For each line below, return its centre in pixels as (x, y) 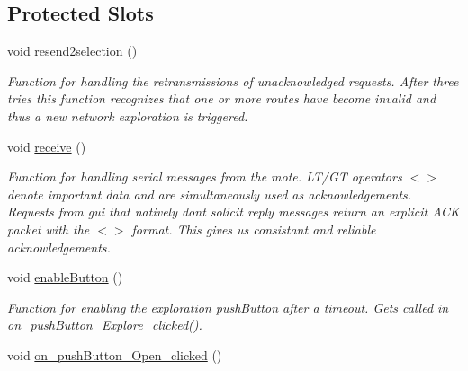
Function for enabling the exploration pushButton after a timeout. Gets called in (228, 307)
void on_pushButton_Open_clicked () (115, 354)
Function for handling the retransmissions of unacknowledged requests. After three (233, 80)
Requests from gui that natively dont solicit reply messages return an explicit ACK (234, 212)
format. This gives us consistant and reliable (254, 229)
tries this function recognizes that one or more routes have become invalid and (222, 98)
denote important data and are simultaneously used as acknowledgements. (210, 194)
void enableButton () (65, 277)
